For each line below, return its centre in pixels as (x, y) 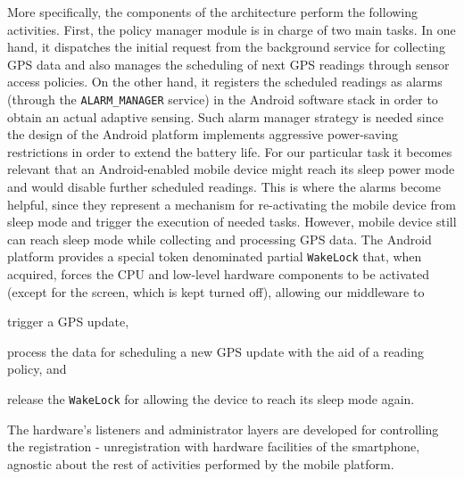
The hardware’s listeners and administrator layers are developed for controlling (223, 429)
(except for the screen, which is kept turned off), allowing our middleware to (216, 291)
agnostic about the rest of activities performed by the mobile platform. (201, 463)
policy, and (37, 369)
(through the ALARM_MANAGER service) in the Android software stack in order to (223, 99)
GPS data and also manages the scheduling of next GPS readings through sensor (228, 64)
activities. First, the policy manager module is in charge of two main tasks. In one (232, 29)
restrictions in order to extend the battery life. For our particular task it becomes (230, 151)
